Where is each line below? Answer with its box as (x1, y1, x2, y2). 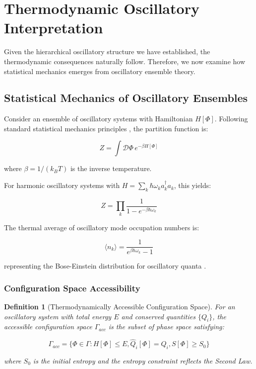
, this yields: (174, 180, 211, 190)
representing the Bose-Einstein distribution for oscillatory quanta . (4, 261, 206, 271)
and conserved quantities (121, 311, 195, 321)
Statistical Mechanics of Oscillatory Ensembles (4, 90, 248, 105)
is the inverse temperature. (70, 163, 152, 174)
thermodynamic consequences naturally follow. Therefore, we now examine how (4, 56, 246, 66)
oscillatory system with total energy (4, 311, 112, 321)
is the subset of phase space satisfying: (108, 321, 224, 332)
